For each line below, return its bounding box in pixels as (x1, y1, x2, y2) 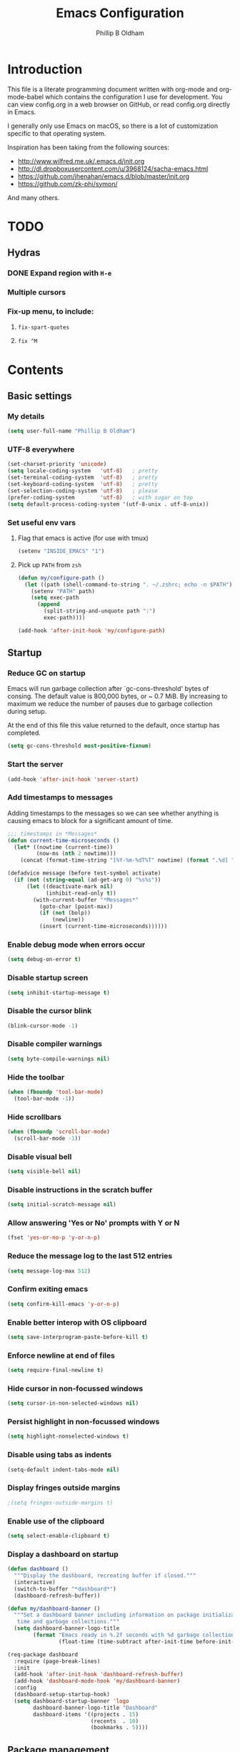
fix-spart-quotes (17, 324, 70, 332)
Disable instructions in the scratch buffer (7, 1185, 153, 1195)
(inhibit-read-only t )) (45, 890, 116, 897)
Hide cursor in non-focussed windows (7, 1383, 144, 1393)
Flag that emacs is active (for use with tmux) (17, 534, 149, 542)
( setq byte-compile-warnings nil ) (7, 1055, 111, 1062)
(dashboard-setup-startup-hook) (14, 1691, 111, 1698)
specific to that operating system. (7, 129, 106, 137)
